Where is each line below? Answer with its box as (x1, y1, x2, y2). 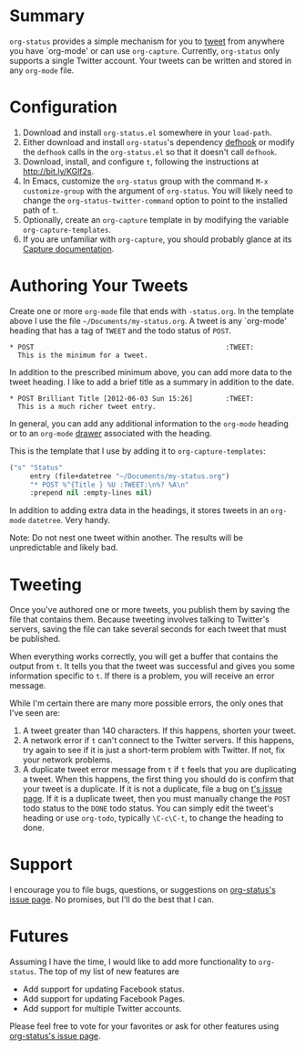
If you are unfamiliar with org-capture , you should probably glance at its (22, 234, 292, 245)
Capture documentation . (22, 243, 115, 254)
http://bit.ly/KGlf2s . (22, 165, 95, 176)
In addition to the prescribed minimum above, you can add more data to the (9, 366, 293, 377)
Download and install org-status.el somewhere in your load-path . (22, 127, 272, 138)
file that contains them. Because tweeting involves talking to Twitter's (9, 614, 270, 625)
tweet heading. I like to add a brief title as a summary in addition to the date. (9, 376, 294, 387)
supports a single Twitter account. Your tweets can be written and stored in (9, 55, 292, 66)
